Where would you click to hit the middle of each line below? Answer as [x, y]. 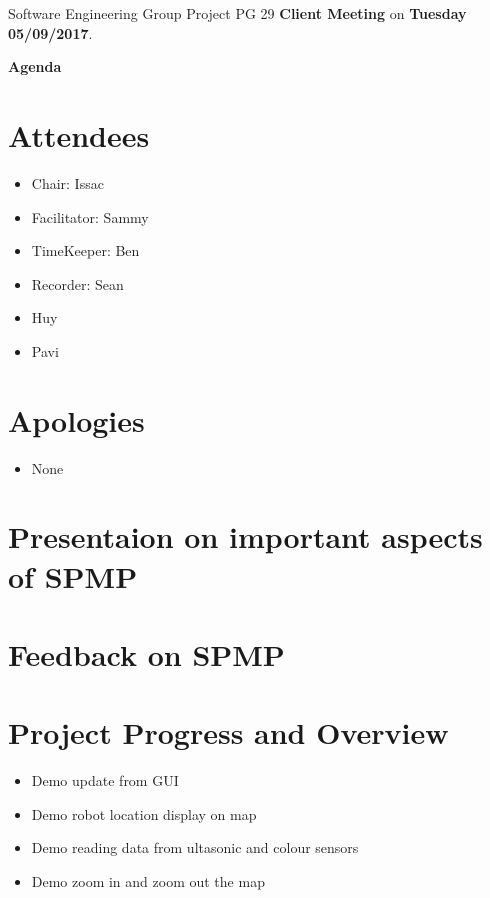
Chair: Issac [67, 182]
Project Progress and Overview [228, 732]
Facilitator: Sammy [90, 216]
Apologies [76, 419]
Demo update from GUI [105, 780]
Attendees [79, 134]
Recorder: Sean [77, 283]
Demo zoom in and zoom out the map [148, 881]
